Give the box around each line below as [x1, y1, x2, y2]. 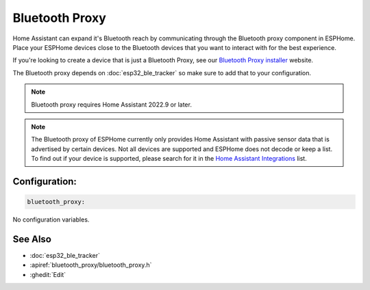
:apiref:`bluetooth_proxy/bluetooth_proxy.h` [29, 261, 152, 269]
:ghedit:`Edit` [29, 270, 66, 278]
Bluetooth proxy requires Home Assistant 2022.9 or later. [31, 100, 192, 109]
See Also [12, 233, 51, 245]
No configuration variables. [12, 215, 90, 224]
